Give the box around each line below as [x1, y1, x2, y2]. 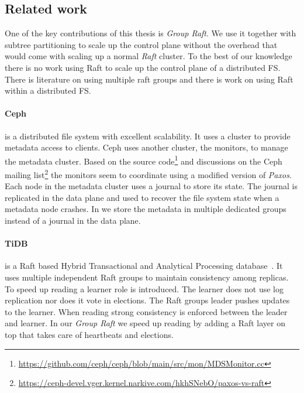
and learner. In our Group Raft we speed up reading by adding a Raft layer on [5, 317, 286, 329]
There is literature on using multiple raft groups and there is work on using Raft [5, 73, 293, 85]
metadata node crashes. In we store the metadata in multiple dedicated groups [5, 203, 286, 215]
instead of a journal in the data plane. [5, 214, 141, 227]
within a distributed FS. [5, 84, 91, 97]
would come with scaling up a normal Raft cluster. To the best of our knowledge [5, 50, 292, 62]
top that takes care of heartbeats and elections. [5, 328, 174, 340]
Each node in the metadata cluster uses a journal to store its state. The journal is [5, 180, 298, 192]
